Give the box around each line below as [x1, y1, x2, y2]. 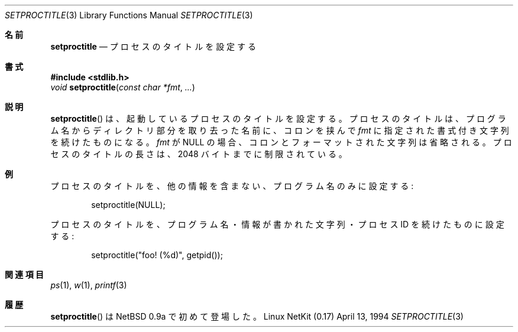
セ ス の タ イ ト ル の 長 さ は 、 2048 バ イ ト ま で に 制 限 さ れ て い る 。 [50, 149, 347, 159]
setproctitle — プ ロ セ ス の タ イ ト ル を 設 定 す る [50, 41, 256, 51]
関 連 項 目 [5, 269, 44, 279]
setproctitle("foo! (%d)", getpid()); [91, 250, 223, 260]
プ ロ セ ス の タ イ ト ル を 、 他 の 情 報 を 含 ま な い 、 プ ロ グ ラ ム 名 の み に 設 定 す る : [50, 181, 414, 191]
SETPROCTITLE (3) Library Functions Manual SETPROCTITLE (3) [5, 10, 253, 20]
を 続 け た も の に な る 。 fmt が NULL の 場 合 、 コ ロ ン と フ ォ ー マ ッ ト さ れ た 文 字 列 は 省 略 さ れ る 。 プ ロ [50, 137, 512, 147]
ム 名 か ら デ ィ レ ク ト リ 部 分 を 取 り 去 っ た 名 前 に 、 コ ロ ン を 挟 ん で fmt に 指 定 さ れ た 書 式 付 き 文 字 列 [50, 125, 509, 135]
